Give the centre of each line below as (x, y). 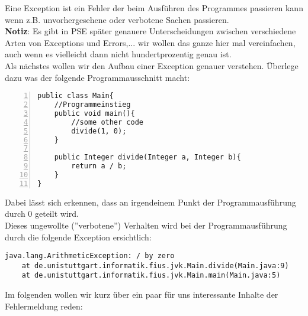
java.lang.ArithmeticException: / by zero (90, 256)
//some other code (107, 122)
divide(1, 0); (99, 131)
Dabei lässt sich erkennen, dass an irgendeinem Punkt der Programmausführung (150, 202)
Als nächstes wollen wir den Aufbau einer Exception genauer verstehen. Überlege (152, 65)
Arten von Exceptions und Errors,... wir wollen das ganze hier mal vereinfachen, (150, 42)
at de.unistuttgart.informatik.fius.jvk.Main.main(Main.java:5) (151, 276)
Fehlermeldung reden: (44, 306)
